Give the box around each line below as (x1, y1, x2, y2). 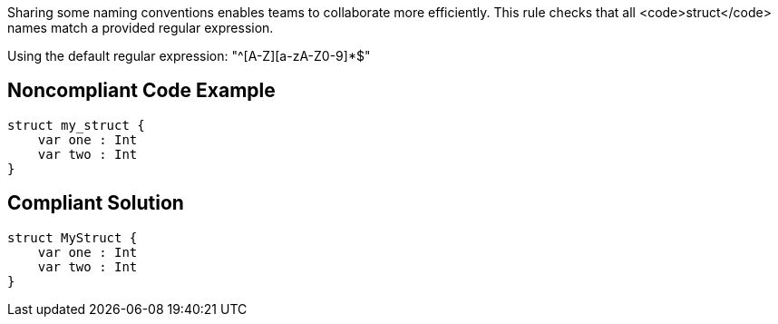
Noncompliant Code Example (7, 79, 276, 103)
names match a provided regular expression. (7, 20, 274, 35)
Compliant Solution (7, 191, 184, 215)
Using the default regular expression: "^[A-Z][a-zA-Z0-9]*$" (7, 48, 371, 64)
